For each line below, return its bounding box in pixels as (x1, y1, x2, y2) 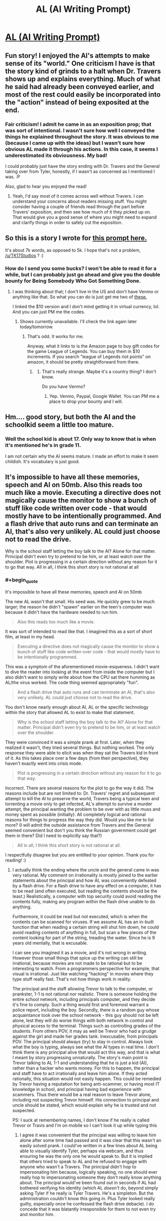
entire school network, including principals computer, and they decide (12, 996, 156, 1002)
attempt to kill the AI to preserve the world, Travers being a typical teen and (5, 796, 160, 802)
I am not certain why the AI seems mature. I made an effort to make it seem (5, 453, 159, 459)
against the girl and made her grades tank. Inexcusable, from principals (12, 1033, 158, 1039)
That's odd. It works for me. (27, 333, 84, 339)
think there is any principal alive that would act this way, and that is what (12, 1049, 160, 1055)
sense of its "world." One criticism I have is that (5, 59, 155, 68)
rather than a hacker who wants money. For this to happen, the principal (12, 1065, 160, 1071)
